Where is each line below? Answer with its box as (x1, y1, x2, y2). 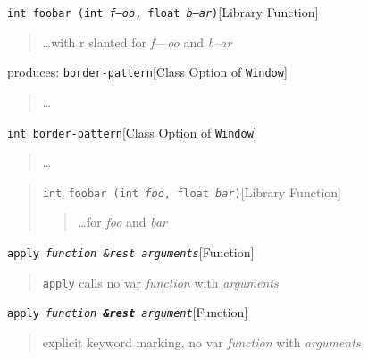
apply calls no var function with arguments (42, 272, 279, 291)
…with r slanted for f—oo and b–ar (42, 32, 232, 51)
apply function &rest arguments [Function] (7, 243, 255, 261)
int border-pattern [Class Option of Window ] (7, 122, 257, 141)
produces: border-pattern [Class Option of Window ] (7, 63, 288, 81)
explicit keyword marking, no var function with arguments (42, 332, 361, 351)
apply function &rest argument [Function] (7, 303, 248, 321)
